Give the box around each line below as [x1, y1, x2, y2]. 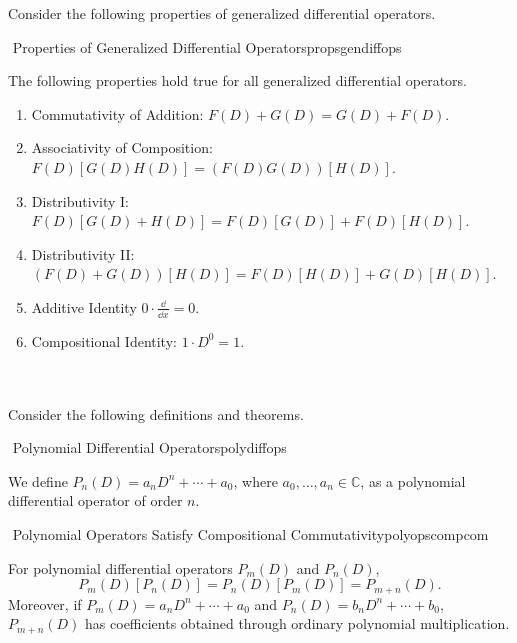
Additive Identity [31, 296, 137, 317]
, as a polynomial [360, 470, 466, 491]
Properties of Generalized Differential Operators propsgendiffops [12, 36, 402, 57]
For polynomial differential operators [8, 557, 233, 578]
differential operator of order [8, 490, 183, 511]
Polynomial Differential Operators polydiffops [12, 437, 287, 458]
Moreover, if [8, 593, 82, 614]
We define [8, 470, 68, 491]
